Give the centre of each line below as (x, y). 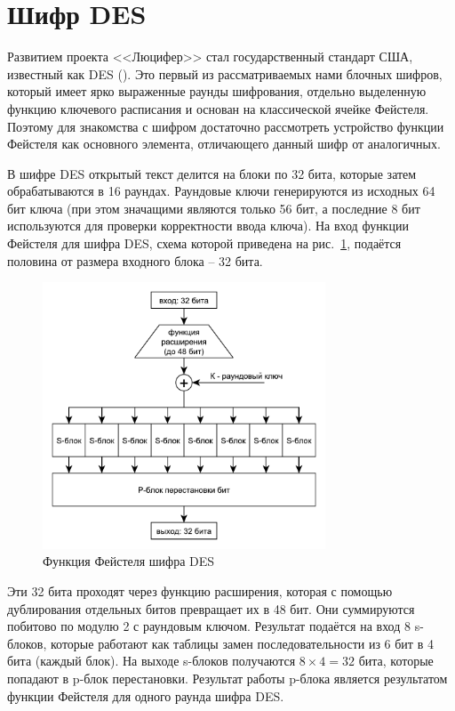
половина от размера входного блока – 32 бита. (135, 260)
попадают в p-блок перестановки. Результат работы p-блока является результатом (227, 678)
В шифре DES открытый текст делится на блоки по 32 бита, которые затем (212, 173)
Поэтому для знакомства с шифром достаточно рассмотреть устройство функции (226, 126)
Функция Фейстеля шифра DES (129, 561)
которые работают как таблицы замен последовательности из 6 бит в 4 (242, 643)
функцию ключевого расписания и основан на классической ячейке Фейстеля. (218, 108)
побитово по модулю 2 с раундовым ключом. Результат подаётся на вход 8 (209, 626)
